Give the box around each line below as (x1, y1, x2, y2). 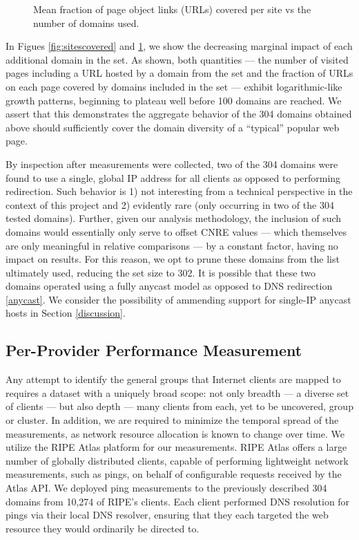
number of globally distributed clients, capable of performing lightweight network (6, 453, 349, 467)
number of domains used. (33, 15, 139, 30)
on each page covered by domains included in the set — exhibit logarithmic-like (6, 79, 342, 93)
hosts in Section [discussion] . (6, 306, 126, 320)
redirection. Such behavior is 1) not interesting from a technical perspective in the (6, 184, 353, 198)
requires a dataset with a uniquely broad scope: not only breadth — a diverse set (6, 385, 349, 400)
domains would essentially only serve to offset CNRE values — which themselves (6, 224, 347, 239)
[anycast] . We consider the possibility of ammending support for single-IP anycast (6, 292, 351, 306)
